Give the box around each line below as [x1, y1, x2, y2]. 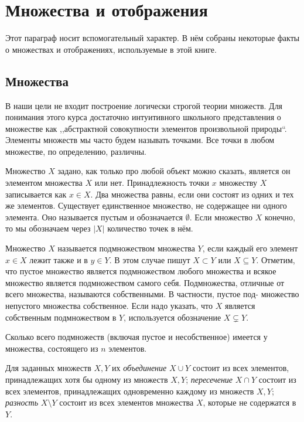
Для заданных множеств [5, 362, 91, 374]
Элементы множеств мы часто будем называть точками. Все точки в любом [5, 134, 275, 146]
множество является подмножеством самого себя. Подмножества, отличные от [5, 276, 285, 288]
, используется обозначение [124, 311, 221, 323]
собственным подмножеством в [5, 311, 117, 323]
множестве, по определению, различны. [5, 145, 146, 157]
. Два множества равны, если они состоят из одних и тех [90, 188, 294, 200]
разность [5, 396, 39, 409]
